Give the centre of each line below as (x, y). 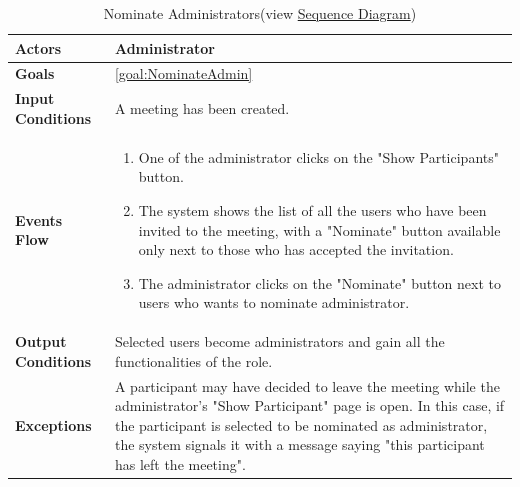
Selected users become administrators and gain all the (279, 341)
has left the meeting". (180, 463)
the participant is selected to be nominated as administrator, (301, 424)
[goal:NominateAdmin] (183, 73)
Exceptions (53, 424)
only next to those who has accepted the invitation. (296, 249)
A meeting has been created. (202, 108)
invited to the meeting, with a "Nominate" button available (319, 229)
